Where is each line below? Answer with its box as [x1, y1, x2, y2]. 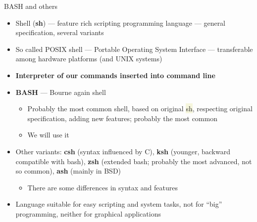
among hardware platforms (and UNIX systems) [15, 53, 162, 64]
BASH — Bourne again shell [15, 87, 106, 97]
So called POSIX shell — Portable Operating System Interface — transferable [15, 44, 253, 54]
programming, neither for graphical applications [15, 208, 161, 219]
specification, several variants [15, 27, 104, 38]
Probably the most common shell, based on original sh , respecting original [27, 103, 253, 114]
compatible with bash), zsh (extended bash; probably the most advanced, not [15, 156, 252, 166]
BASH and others [4, 1, 58, 11]
